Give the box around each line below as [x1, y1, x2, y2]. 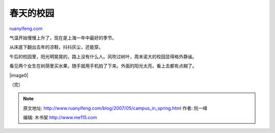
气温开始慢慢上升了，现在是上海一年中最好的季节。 [9, 35, 117, 41]
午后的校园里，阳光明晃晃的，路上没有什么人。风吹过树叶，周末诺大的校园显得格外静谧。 [9, 54, 197, 60]
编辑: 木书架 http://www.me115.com [23, 115, 97, 121]
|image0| [9, 72, 29, 78]
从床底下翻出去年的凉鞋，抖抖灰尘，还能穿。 [9, 44, 103, 50]
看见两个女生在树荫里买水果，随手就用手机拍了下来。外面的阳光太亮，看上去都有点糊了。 [9, 63, 197, 69]
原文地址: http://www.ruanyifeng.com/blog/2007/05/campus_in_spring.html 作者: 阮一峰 [23, 105, 208, 111]
